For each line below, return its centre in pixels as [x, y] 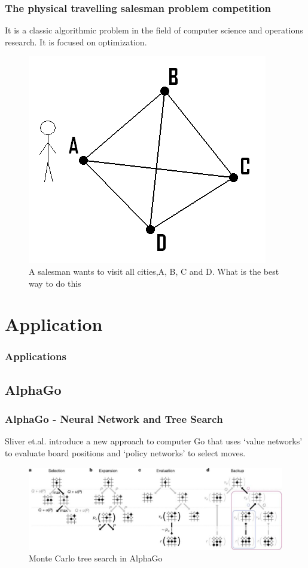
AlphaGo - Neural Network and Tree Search [114, 419]
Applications [36, 356]
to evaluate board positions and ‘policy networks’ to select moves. [125, 453]
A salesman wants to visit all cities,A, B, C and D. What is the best [154, 271]
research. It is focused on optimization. [76, 42]
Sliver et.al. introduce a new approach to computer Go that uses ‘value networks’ [154, 441]
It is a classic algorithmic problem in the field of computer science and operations [154, 30]
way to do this [55, 283]
